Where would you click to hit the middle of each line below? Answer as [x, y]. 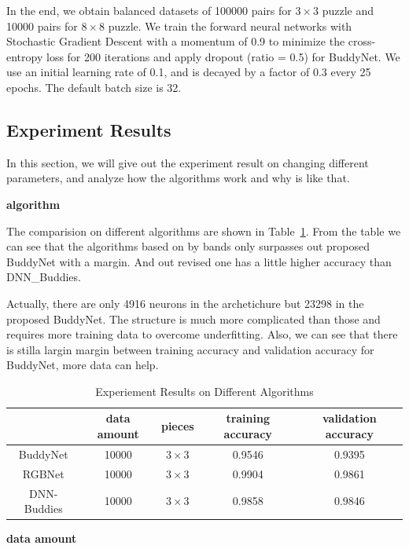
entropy [25, 56]
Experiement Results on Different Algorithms [204, 391]
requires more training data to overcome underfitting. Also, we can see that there [202, 334]
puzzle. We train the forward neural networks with [230, 26]
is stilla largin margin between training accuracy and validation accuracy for [190, 349]
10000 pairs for [42, 26]
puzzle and [348, 10]
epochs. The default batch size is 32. [94, 87]
